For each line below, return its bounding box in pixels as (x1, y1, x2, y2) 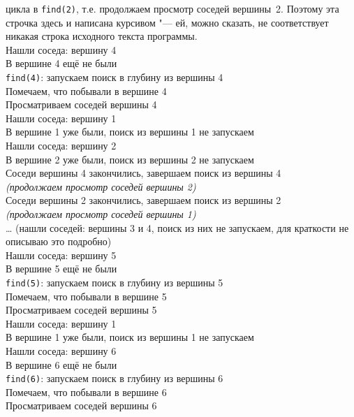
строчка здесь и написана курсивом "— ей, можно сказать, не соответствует (6, 15, 329, 29)
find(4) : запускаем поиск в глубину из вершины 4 (6, 70, 223, 85)
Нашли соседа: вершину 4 (6, 42, 117, 57)
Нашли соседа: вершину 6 (6, 344, 117, 358)
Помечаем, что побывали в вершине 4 (6, 83, 167, 98)
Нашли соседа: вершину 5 (6, 247, 117, 262)
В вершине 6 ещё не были (6, 357, 117, 372)
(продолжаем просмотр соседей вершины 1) (6, 207, 196, 221)
